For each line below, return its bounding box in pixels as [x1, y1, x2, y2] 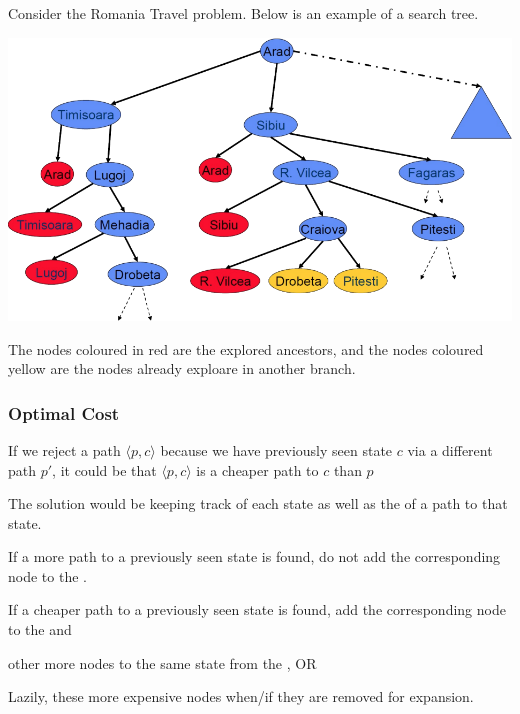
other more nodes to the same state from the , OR [8, 652, 317, 673]
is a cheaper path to [196, 459, 319, 480]
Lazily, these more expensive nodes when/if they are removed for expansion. [8, 686, 474, 707]
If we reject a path [8, 439, 121, 460]
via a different [407, 439, 493, 460]
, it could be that [52, 459, 157, 480]
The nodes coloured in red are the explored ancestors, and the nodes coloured [8, 338, 484, 359]
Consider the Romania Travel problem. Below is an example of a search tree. [8, 3, 479, 23]
